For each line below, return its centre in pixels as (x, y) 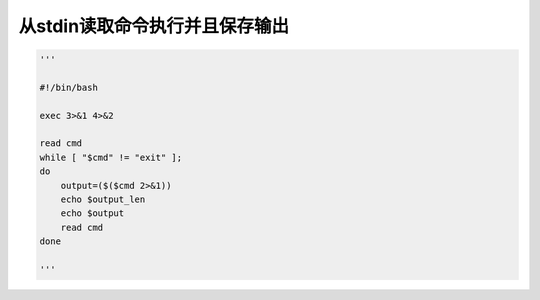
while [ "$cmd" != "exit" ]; (111, 157)
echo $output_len (103, 199)
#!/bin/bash (69, 87)
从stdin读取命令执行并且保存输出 (154, 26)
